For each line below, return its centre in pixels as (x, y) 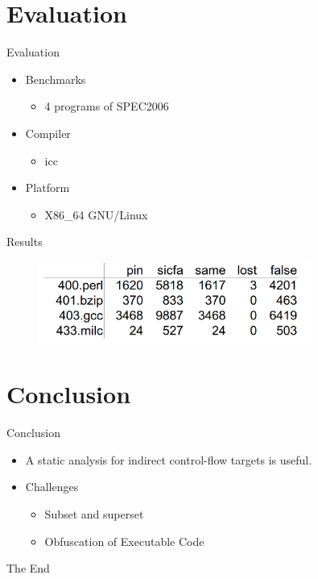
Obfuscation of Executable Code (124, 541)
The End (28, 568)
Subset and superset (94, 514)
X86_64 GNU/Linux (96, 214)
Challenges (52, 487)
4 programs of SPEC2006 (107, 106)
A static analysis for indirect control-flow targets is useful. (169, 459)
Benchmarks (56, 79)
